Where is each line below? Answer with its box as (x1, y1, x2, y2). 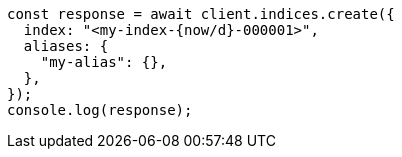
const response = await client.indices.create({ (7, 6, 395, 22)
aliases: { (23, 38, 109, 54)
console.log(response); (7, 102, 193, 118)
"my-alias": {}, (40, 54, 168, 70)
